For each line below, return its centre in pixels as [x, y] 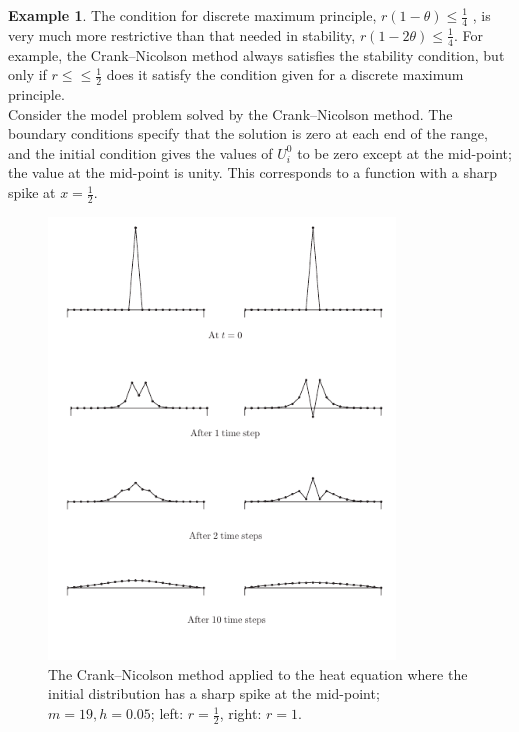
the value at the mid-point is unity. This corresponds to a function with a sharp [252, 172]
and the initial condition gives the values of [140, 152]
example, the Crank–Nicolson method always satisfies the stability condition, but [256, 54]
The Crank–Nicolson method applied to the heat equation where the [258, 673]
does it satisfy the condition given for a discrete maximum [285, 74]
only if [27, 74]
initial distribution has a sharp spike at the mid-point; [214, 693]
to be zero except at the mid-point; [404, 152]
